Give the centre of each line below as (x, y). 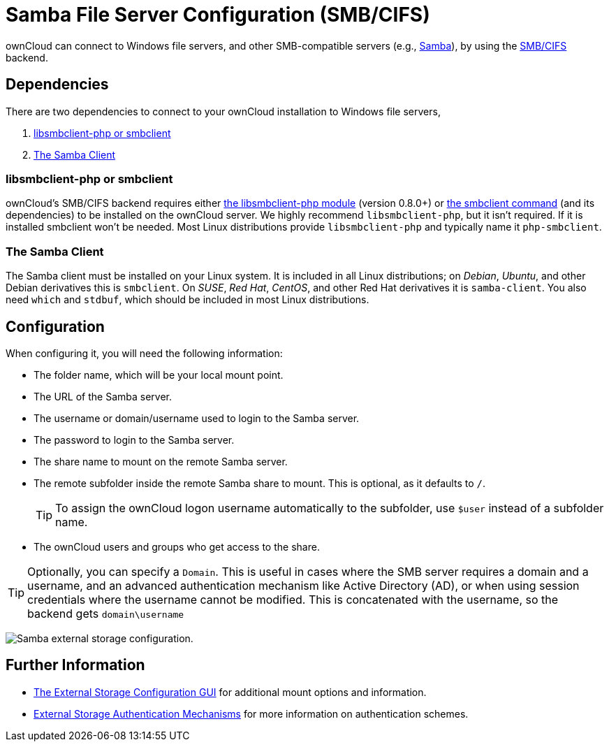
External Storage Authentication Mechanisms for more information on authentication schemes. (251, 713)
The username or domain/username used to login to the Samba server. (197, 418)
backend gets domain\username (106, 613)
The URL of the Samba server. (103, 396)
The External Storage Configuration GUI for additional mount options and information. (230, 692)
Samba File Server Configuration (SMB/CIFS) (218, 15)
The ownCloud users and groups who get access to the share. (177, 546)
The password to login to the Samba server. (134, 440)
